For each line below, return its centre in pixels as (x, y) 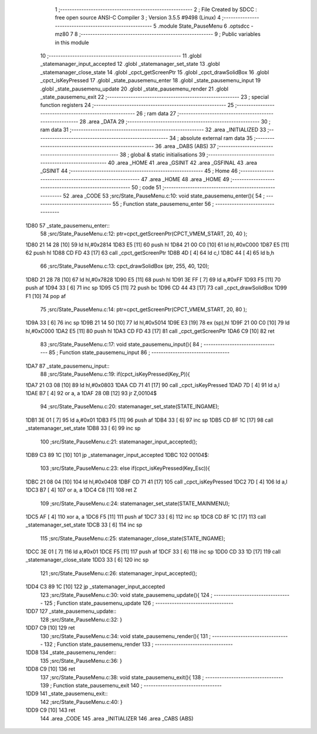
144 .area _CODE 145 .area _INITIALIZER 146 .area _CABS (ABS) (117, 718)
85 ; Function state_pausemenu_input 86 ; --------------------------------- (139, 352)
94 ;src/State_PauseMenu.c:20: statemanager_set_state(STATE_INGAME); (130, 406)
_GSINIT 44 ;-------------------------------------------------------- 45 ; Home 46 (139, 171)
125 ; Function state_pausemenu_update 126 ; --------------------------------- (139, 603)
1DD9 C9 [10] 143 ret (50, 710)
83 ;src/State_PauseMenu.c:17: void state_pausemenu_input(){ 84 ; (121, 345)
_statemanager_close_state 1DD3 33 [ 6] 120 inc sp (87, 560)
